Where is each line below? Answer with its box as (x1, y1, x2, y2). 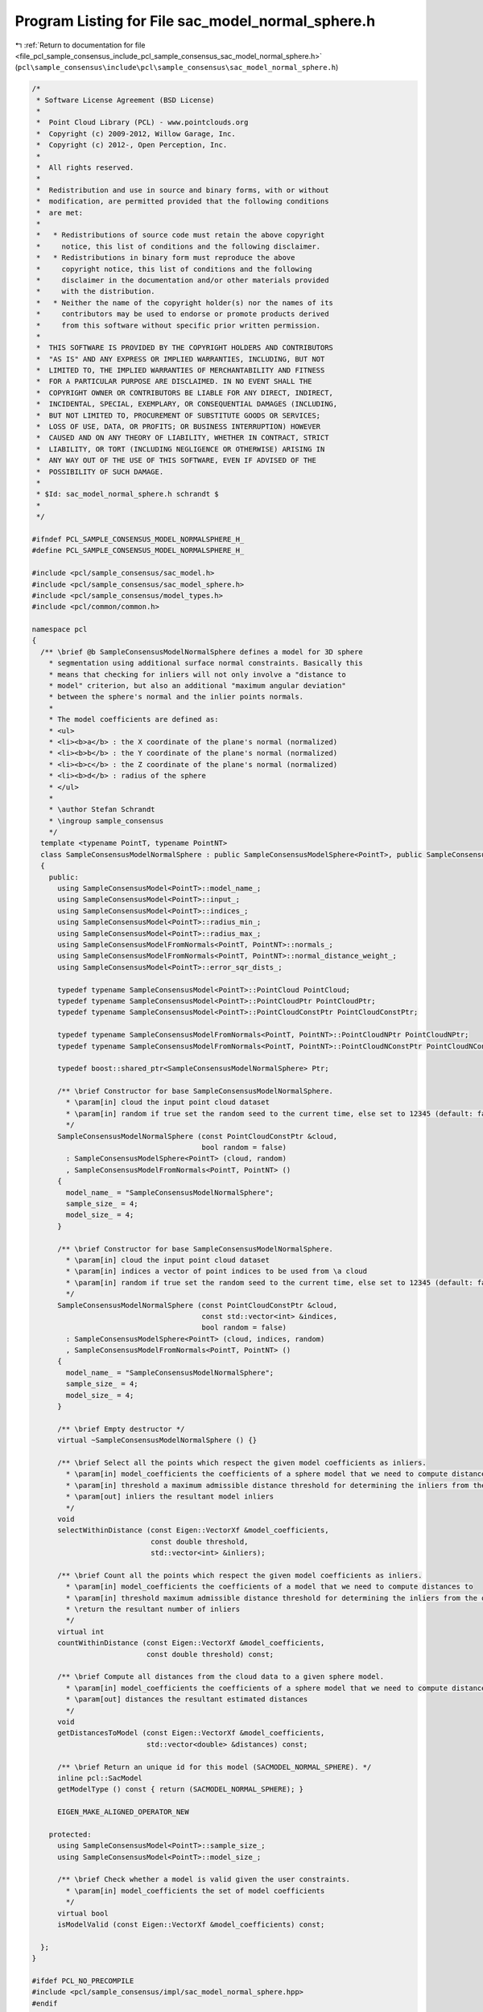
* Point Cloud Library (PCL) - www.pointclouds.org (36, 118, 249, 127)
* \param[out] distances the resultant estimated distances (65, 1695, 308, 1704)
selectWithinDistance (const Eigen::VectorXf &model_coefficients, (57, 1526, 329, 1535)
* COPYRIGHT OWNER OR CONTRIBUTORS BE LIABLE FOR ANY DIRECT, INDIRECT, (36, 388, 334, 398)
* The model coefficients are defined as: (48, 715, 219, 724)
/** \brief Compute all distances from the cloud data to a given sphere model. (57, 1672, 385, 1681)
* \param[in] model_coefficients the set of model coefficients (65, 1886, 325, 1895)
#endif (31, 1998, 58, 2008)
